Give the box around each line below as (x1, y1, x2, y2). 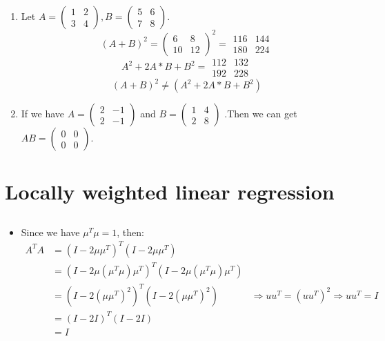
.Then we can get (224, 106, 297, 121)
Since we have (21, 224, 80, 239)
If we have (21, 106, 64, 121)
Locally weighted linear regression (5, 177, 335, 206)
